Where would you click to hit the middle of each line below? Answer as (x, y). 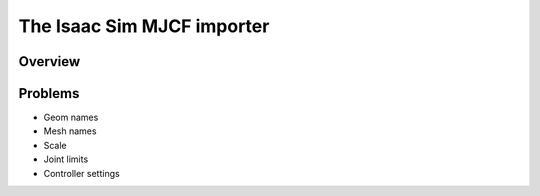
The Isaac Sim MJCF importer (144, 26)
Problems (49, 93)
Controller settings (81, 173)
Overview (49, 61)
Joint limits (66, 159)
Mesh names (70, 131)
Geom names (71, 117)
